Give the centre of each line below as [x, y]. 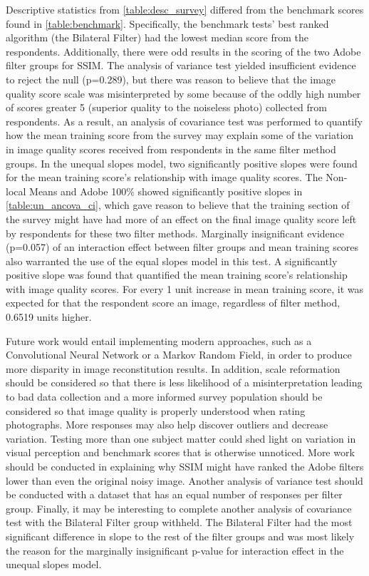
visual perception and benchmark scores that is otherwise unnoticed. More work [180, 452]
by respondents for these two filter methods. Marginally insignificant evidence [175, 233]
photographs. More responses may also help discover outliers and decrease [167, 425]
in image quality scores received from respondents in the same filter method [171, 149]
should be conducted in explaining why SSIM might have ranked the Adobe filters [185, 466]
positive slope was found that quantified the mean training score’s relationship [177, 275]
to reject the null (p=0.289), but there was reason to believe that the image [171, 79]
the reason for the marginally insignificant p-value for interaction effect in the [175, 550]
